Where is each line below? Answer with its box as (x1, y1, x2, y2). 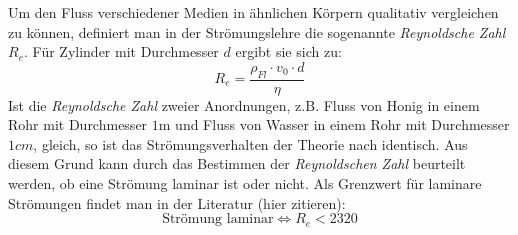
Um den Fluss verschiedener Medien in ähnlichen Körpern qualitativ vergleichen (8, 2, 499, 22)
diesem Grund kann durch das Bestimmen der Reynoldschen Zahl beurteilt (8, 153, 466, 174)
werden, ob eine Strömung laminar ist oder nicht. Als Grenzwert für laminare (8, 172, 482, 193)
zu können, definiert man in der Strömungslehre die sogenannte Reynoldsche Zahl (8, 21, 506, 42)
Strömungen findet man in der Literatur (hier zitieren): (8, 192, 346, 213)
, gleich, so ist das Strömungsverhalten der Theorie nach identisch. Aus (33, 133, 468, 154)
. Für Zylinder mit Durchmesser (24, 41, 219, 62)
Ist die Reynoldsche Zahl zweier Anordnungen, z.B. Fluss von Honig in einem (8, 94, 480, 115)
